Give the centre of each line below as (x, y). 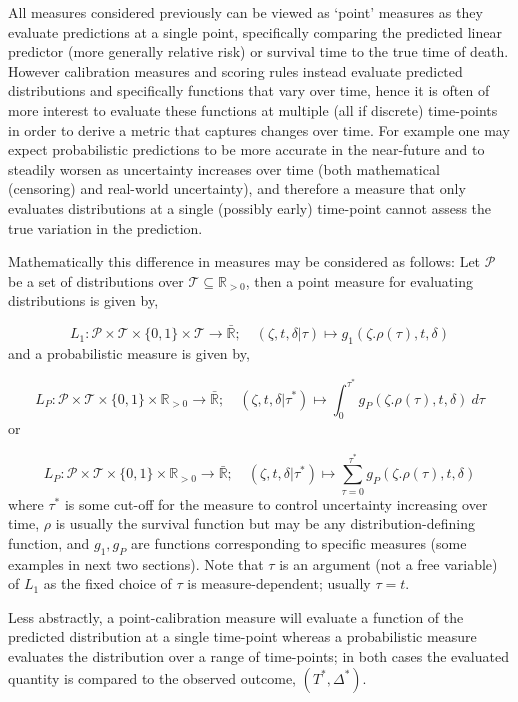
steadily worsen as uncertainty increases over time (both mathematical (224, 168)
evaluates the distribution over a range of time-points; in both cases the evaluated (258, 655)
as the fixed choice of (107, 583)
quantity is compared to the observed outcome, (152, 677)
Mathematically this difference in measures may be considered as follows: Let (244, 261)
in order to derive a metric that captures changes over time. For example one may (259, 129)
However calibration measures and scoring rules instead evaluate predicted (235, 70)
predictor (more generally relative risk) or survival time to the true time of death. (258, 51)
